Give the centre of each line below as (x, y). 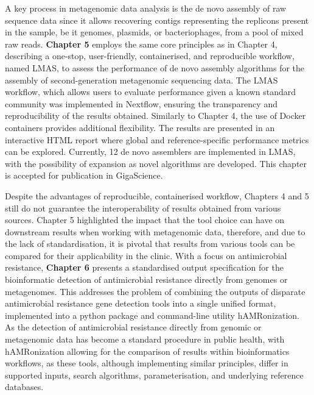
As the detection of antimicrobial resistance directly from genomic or (133, 327)
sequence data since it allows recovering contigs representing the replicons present (157, 20)
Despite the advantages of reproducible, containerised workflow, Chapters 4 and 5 (157, 195)
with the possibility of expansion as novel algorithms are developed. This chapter (156, 163)
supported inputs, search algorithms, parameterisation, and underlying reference (154, 375)
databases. (24, 387)
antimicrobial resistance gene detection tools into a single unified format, (141, 303)
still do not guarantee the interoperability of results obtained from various (143, 208)
